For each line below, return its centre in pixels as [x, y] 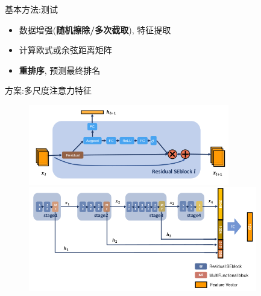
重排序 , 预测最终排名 [60, 70]
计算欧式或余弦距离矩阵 [65, 50]
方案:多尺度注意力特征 [48, 90]
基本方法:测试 [31, 9]
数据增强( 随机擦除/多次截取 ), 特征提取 [95, 29]
